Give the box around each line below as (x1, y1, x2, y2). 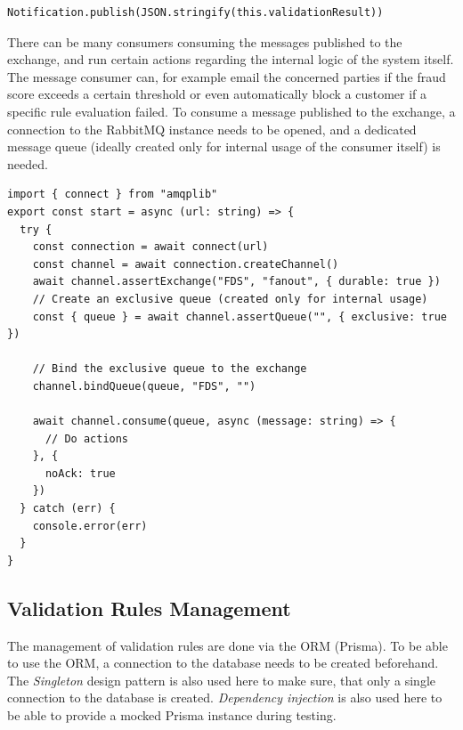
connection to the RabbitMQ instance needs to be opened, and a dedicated (7, 119, 417, 138)
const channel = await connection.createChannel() (32, 257, 339, 271)
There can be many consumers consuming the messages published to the (7, 32, 402, 51)
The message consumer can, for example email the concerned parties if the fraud (7, 67, 446, 85)
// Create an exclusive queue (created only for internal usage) (32, 292, 428, 305)
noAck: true (45, 466, 116, 480)
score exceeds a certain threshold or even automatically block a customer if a (7, 85, 427, 103)
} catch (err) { (20, 502, 116, 515)
